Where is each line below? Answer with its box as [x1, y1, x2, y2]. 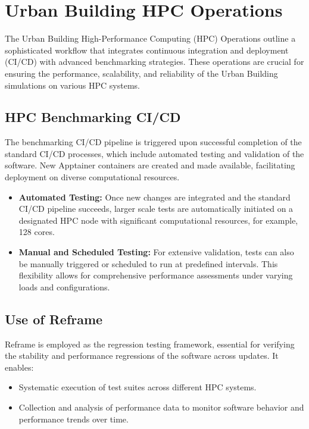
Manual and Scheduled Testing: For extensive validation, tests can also [18, 246, 294, 258]
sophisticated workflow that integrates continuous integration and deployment [5, 43, 289, 56]
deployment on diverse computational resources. [5, 171, 180, 183]
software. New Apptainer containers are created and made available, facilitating [5, 159, 295, 171]
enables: [5, 361, 34, 373]
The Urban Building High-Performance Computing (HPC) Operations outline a [5, 32, 296, 45]
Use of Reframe [5, 309, 103, 328]
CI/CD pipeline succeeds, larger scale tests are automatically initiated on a [18, 202, 294, 215]
